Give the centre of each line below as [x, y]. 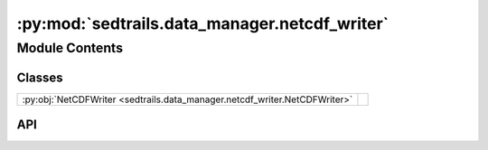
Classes [40, 77]
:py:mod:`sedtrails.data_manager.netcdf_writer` [203, 23]
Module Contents [70, 48]
